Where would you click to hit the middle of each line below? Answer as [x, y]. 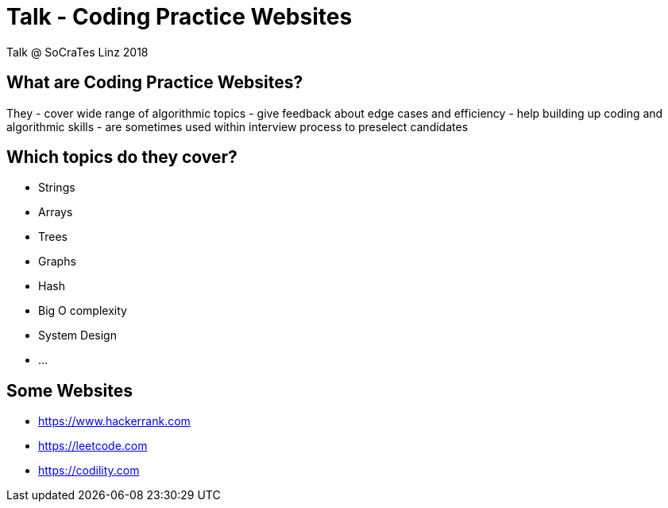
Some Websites [70, 390]
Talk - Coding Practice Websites [180, 17]
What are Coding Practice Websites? [155, 83]
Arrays [56, 212]
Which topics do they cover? [122, 157]
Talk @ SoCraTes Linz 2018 [77, 52]
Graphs [57, 262]
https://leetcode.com [93, 446]
